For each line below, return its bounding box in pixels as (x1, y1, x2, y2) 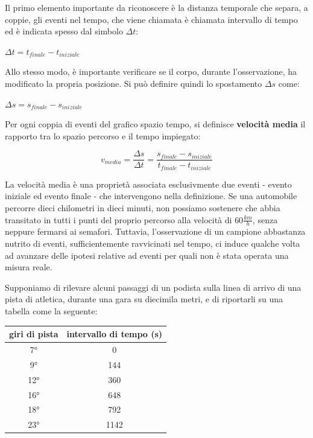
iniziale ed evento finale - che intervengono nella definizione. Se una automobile (5, 189, 297, 202)
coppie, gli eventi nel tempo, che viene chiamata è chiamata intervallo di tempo (5, 13, 298, 25)
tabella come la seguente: (5, 305, 98, 317)
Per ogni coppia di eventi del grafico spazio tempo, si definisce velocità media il (5, 118, 306, 130)
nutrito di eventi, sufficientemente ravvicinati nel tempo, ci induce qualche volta (5, 237, 300, 250)
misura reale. (5, 261, 52, 273)
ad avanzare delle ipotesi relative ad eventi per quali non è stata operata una (5, 249, 289, 261)
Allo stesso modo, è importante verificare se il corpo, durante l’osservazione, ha (5, 65, 297, 78)
